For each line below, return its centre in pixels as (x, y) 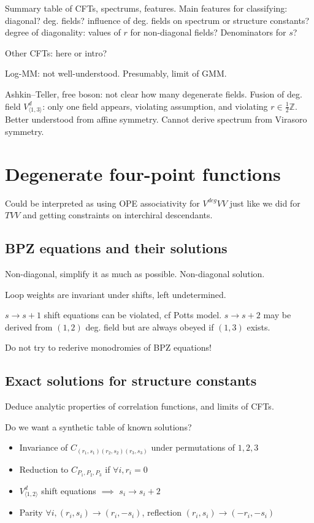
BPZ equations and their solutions (116, 248)
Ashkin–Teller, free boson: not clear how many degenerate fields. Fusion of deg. (154, 94)
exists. (258, 326)
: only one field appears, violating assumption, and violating (155, 106)
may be (277, 315)
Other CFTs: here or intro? (56, 52)
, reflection (162, 512)
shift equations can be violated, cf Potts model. (133, 315)
